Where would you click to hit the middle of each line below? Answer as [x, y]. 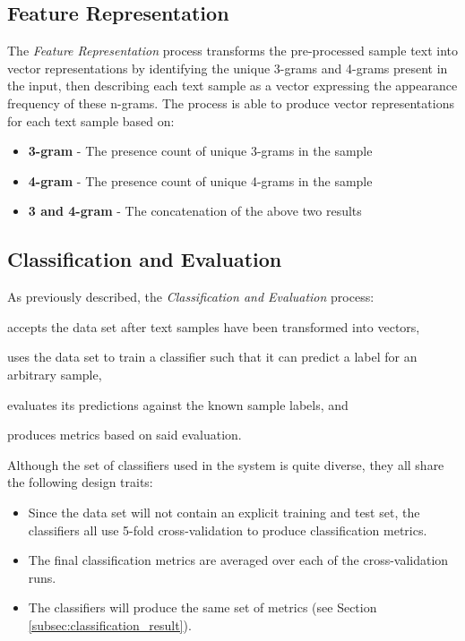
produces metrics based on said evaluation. [125, 435]
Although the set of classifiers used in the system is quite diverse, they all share [226, 464]
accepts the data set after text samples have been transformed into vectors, [214, 326]
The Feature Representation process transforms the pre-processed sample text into [233, 51]
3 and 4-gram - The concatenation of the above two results [195, 211]
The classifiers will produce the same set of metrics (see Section [202, 607]
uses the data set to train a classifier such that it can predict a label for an [212, 357]
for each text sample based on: [91, 120]
